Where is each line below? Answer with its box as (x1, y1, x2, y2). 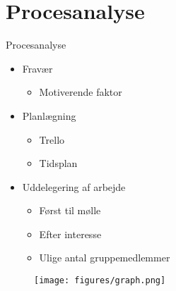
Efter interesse (39, 226, 102, 241)
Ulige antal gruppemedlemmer (39, 250, 170, 265)
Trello (39, 132, 65, 147)
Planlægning (22, 108, 76, 123)
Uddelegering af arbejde (22, 179, 126, 194)
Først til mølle (39, 203, 101, 218)
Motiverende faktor (39, 85, 122, 99)
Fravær (22, 61, 53, 75)
